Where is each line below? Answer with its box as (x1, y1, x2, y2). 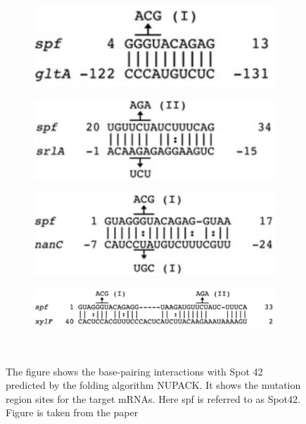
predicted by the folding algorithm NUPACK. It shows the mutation (6, 378, 301, 392)
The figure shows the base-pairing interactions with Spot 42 (6, 364, 263, 378)
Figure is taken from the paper (6, 405, 139, 420)
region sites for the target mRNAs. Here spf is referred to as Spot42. (6, 391, 300, 406)
